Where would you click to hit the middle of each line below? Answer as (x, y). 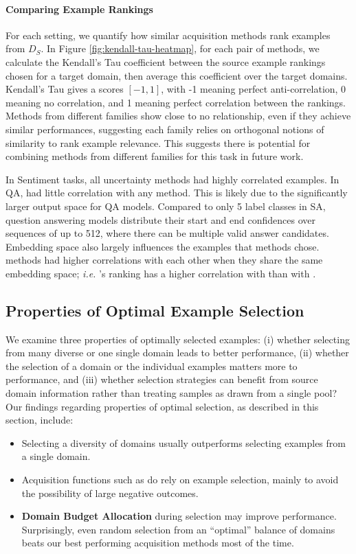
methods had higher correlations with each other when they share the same (164, 260)
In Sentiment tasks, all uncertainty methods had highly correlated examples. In (173, 179)
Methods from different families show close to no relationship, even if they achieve (178, 116)
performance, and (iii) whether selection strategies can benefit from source (162, 379)
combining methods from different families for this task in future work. (155, 156)
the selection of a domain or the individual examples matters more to (152, 366)
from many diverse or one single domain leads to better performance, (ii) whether (177, 353)
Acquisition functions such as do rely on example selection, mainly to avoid (180, 480)
